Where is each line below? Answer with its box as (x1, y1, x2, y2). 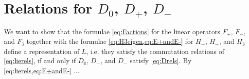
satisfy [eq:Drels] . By (129, 55, 192, 66)
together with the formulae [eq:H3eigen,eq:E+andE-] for (26, 36, 194, 46)
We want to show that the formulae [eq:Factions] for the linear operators (4, 26, 220, 36)
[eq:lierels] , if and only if (4, 55, 76, 66)
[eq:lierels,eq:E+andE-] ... (4, 65, 80, 75)
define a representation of (4, 46, 79, 56)
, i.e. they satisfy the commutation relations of (86, 46, 224, 56)
